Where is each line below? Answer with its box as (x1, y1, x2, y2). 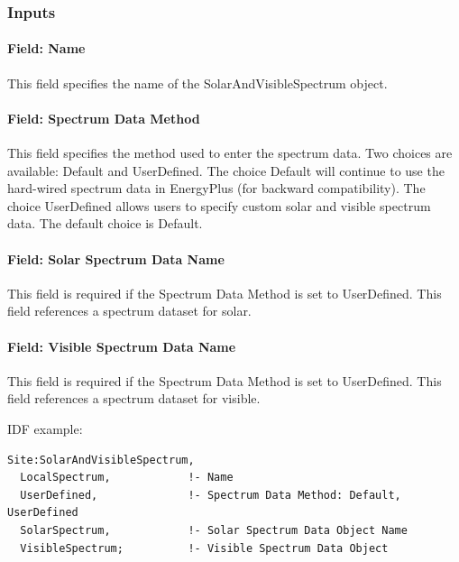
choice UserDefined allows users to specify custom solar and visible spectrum (7, 196, 431, 215)
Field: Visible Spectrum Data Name (7, 336, 236, 355)
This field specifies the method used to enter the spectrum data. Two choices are (7, 143, 453, 162)
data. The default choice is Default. (7, 214, 203, 233)
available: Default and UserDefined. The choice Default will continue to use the (7, 161, 445, 180)
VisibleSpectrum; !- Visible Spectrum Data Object (20, 541, 389, 555)
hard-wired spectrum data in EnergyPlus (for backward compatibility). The (7, 179, 426, 198)
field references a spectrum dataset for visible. (7, 389, 261, 408)
